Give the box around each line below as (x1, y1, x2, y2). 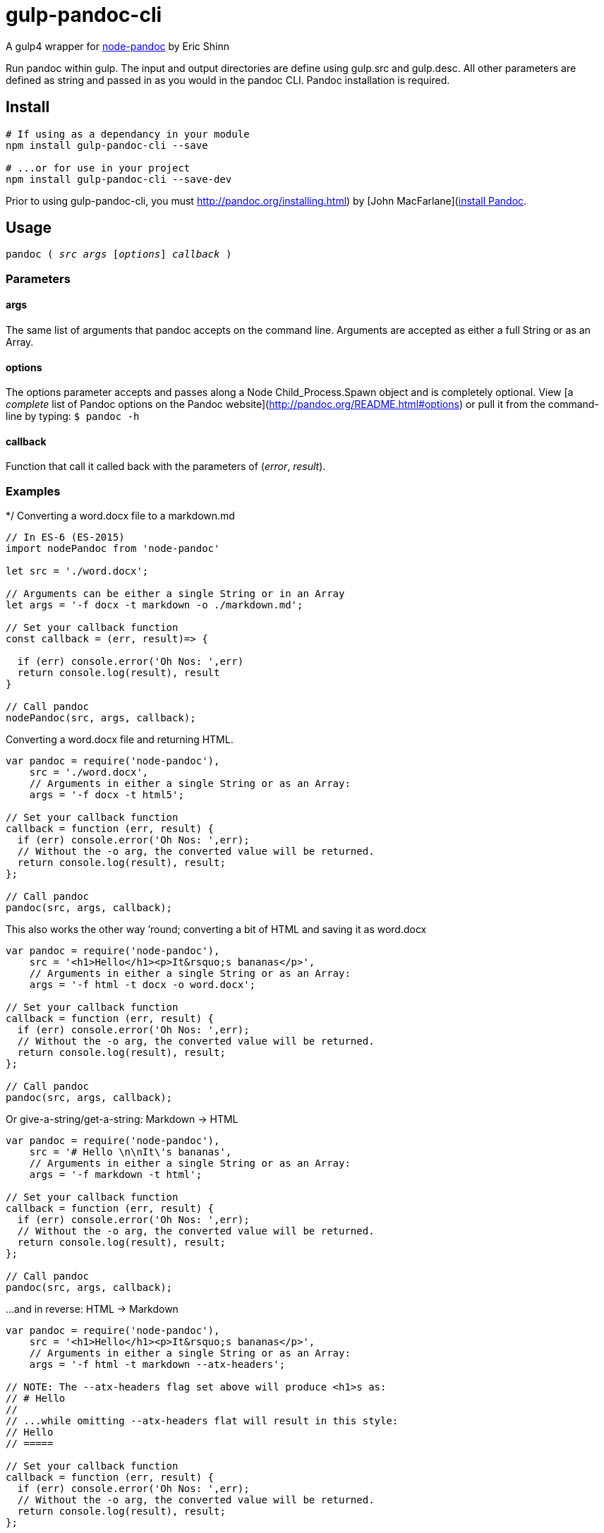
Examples (6, 483, 61, 498)
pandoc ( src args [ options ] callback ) (6, 248, 232, 260)
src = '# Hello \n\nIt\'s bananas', (29, 1146, 232, 1158)
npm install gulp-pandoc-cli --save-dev (6, 173, 232, 185)
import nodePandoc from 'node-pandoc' (6, 543, 220, 555)
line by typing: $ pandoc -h (6, 410, 140, 423)
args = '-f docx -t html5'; (29, 789, 184, 801)
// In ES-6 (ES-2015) (6, 531, 125, 543)
